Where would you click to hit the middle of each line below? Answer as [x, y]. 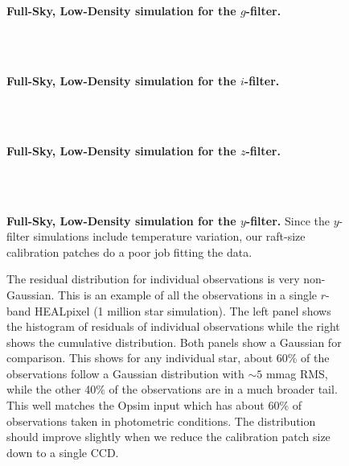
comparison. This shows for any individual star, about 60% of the [168, 358]
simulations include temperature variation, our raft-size [169, 236]
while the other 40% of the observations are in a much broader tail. [172, 389]
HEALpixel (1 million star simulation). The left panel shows [183, 310]
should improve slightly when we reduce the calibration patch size [168, 437]
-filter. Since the [287, 220]
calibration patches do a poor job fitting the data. [129, 252]
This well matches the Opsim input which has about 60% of [154, 405]
